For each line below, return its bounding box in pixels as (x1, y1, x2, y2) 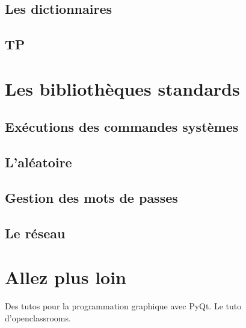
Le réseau (5, 223, 66, 242)
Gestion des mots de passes (5, 188, 178, 206)
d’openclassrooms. (5, 311, 71, 324)
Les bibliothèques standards (5, 76, 240, 101)
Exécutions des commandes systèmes (5, 117, 239, 136)
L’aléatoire (5, 153, 72, 172)
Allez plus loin (5, 265, 126, 289)
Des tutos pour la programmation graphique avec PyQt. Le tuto (5, 300, 242, 312)
